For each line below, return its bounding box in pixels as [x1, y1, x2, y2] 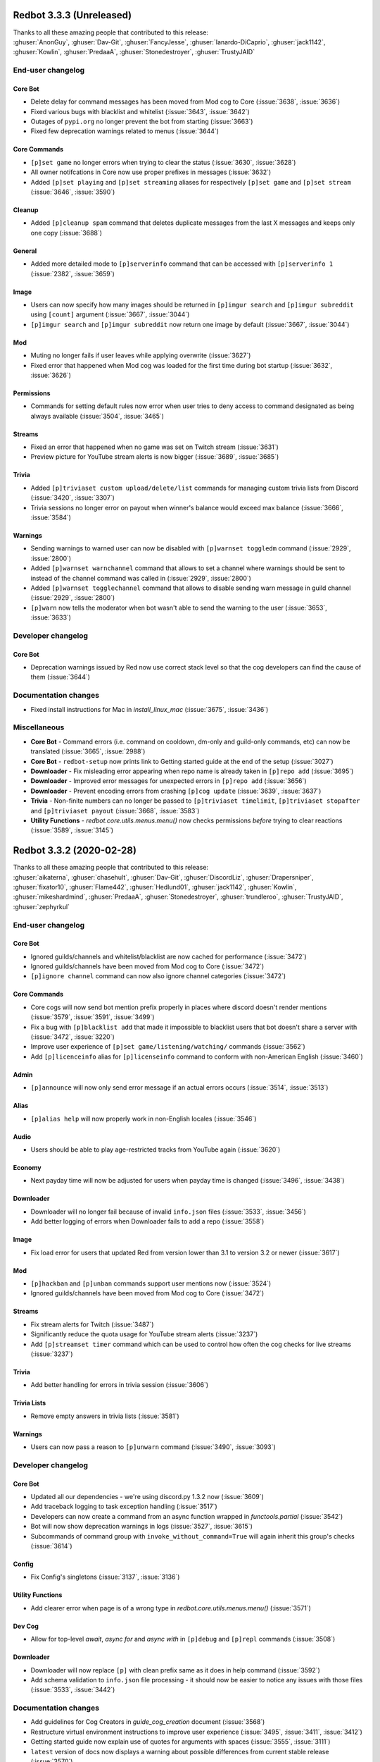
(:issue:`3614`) [30, 1541, 72, 1550]
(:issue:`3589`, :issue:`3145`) [30, 826, 114, 834]
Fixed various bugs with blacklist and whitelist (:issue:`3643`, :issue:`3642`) [30, 107, 250, 116]
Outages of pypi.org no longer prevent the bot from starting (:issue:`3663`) [30, 117, 253, 126]
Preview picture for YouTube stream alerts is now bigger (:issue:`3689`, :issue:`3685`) [30, 452, 279, 461]
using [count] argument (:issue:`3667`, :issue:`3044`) [30, 310, 190, 319]
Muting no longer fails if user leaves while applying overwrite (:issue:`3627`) [30, 351, 251, 359]
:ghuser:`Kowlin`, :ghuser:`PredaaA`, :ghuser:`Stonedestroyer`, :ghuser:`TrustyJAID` [13, 48, 255, 56]
